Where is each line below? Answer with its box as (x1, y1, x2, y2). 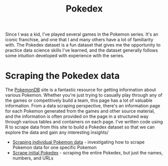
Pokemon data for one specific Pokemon (12, 144, 97, 150)
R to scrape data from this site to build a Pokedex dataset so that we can (5, 124, 155, 130)
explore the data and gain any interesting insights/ (5, 129, 109, 135)
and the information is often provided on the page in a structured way (5, 113, 149, 119)
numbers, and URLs (12, 155, 54, 161)
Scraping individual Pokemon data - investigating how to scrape (12, 139, 145, 145)
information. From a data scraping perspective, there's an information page (5, 103, 160, 109)
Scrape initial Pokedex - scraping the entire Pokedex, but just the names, (12, 150, 163, 156)
